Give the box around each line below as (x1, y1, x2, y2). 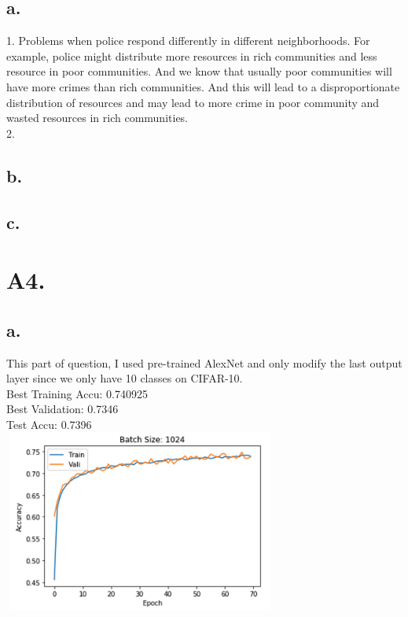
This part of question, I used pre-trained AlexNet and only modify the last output (6, 354, 402, 371)
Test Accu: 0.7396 (6, 416, 92, 432)
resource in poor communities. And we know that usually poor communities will (6, 63, 392, 79)
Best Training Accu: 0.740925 (6, 385, 148, 401)
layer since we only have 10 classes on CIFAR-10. (6, 370, 243, 386)
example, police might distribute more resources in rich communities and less (6, 47, 377, 64)
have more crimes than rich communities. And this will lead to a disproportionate (6, 78, 400, 94)
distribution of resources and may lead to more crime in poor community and (6, 94, 380, 110)
